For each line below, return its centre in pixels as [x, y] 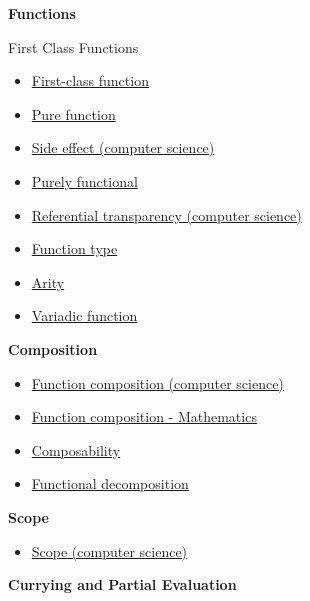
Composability [76, 449]
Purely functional [84, 180]
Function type [74, 248]
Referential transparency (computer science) [166, 214]
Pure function [73, 113]
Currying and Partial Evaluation [122, 584]
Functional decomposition [110, 483]
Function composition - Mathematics [144, 416]
